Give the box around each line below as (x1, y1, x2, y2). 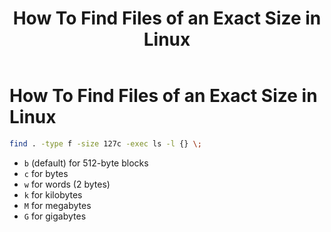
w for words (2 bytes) (23, 178, 111, 190)
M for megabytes (23, 199, 92, 211)
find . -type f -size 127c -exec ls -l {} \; (9, 138, 202, 149)
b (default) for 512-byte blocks (23, 157, 149, 169)
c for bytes (23, 167, 69, 179)
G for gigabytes (23, 210, 87, 222)
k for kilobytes (23, 188, 83, 201)
